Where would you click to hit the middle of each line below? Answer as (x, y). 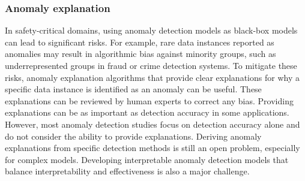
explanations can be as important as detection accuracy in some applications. (147, 112)
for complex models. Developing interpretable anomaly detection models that (147, 159)
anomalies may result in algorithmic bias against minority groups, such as (140, 54)
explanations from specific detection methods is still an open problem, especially (152, 148)
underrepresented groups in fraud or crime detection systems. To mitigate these (151, 65)
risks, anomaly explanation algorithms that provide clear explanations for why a (152, 77)
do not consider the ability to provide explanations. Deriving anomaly (133, 136)
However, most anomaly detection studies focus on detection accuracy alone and (152, 124)
